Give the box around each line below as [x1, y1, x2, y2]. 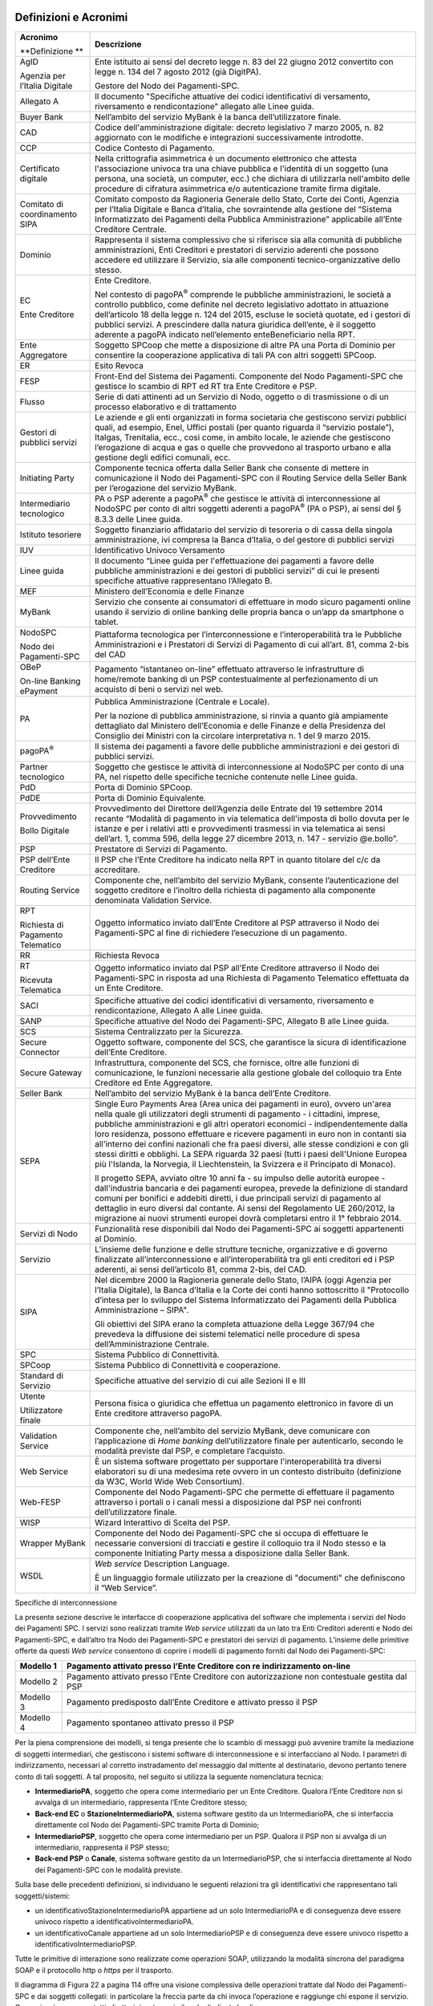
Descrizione [95, 39, 142, 50]
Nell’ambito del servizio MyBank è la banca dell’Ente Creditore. [95, 1087, 332, 1098]
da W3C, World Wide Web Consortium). [95, 1476, 245, 1487]
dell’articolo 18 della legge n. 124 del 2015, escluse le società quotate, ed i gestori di [95, 309, 411, 320]
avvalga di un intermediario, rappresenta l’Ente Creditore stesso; [34, 1797, 248, 1807]
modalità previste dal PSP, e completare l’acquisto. [95, 1445, 285, 1456]
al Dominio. [95, 1232, 138, 1244]
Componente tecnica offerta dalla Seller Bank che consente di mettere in [95, 462, 369, 473]
